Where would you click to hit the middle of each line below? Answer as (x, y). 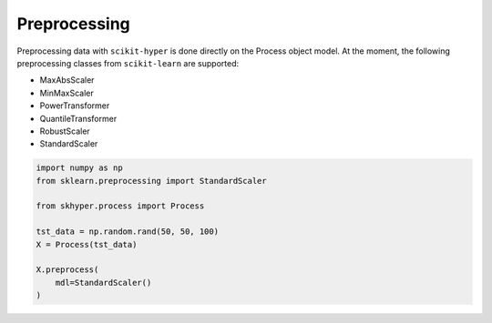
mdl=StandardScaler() (103, 283)
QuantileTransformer (78, 118)
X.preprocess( (67, 270)
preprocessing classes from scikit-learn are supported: (128, 63)
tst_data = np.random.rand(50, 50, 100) (127, 232)
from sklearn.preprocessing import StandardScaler (152, 181)
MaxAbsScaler (67, 80)
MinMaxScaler (67, 93)
